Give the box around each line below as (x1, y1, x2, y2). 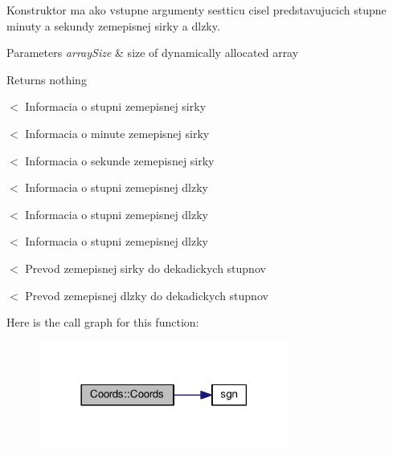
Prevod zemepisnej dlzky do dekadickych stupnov (25, 286, 268, 303)
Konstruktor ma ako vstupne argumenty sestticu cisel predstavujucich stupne (6, 2, 387, 18)
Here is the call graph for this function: (6, 314, 199, 331)
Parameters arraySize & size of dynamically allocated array (6, 44, 299, 61)
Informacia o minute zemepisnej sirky (25, 124, 210, 141)
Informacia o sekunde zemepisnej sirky (25, 152, 215, 169)
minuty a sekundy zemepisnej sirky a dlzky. (6, 17, 220, 34)
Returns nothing (6, 71, 87, 87)
